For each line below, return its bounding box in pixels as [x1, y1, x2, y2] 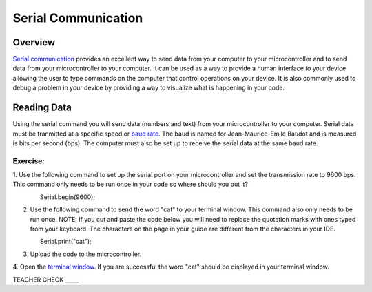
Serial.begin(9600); [40, 193, 96, 201]
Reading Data [12, 102, 72, 114]
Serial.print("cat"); [40, 238, 92, 246]
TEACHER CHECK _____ [12, 275, 79, 284]
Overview [12, 36, 56, 48]
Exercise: [12, 156, 45, 165]
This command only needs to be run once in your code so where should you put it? [12, 180, 248, 189]
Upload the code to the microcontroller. [30, 250, 142, 258]
